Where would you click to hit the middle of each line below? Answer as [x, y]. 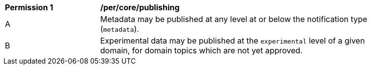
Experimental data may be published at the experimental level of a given [233, 41]
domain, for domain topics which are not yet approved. [201, 50]
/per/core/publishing [140, 7]
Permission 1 [29, 7]
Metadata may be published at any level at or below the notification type [234, 19]
